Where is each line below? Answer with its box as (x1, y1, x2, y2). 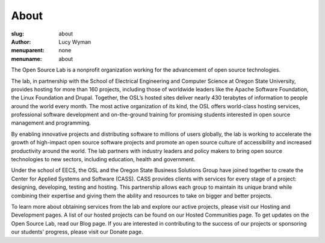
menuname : (11, 55, 42, 63)
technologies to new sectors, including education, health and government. (11, 156, 196, 163)
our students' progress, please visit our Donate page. (11, 229, 144, 236)
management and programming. (11, 119, 91, 126)
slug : (11, 30, 24, 37)
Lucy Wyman (58, 38, 91, 45)
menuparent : (11, 47, 45, 54)
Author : (11, 38, 31, 45)
